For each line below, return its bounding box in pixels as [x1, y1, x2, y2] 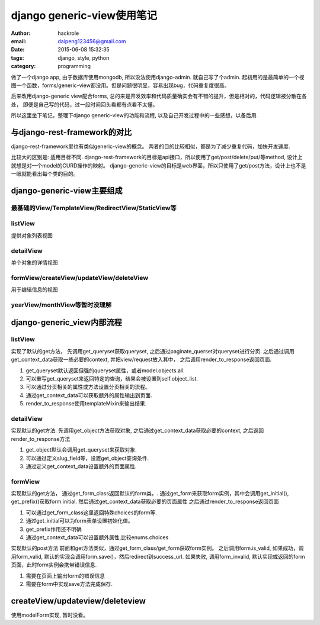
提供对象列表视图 [11, 231, 53, 239]
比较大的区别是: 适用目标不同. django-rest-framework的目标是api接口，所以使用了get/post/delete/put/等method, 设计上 [11, 154, 303, 161]
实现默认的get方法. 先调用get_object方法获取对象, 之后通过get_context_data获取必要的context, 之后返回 [11, 427, 264, 434]
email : [11, 37, 27, 44]
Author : [11, 30, 31, 37]
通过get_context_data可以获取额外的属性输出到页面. [25, 391, 152, 399]
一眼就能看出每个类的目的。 [11, 170, 79, 178]
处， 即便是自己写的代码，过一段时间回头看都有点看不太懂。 [11, 101, 158, 108]
